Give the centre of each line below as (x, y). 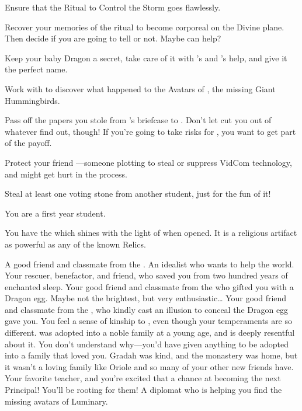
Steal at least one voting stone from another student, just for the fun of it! (138, 194)
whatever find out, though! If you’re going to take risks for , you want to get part (150, 131)
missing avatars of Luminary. (56, 401)
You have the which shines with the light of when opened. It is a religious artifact (151, 233)
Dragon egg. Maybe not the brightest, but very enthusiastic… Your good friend (146, 298)
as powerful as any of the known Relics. (75, 244)
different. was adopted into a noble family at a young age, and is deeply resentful (150, 332)
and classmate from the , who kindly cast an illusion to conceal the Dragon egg (147, 309)
